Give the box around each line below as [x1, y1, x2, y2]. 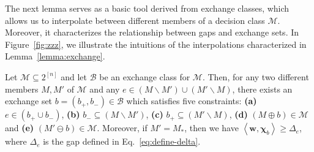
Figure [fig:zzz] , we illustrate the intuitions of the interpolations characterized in [5, 37, 307, 50]
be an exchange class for [99, 70, 190, 83]
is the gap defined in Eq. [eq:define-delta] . [43, 135, 201, 148]
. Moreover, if [97, 121, 148, 134]
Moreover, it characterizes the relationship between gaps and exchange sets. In [5, 26, 299, 39]
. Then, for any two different [202, 70, 309, 83]
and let [61, 70, 88, 83]
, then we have [184, 121, 239, 134]
